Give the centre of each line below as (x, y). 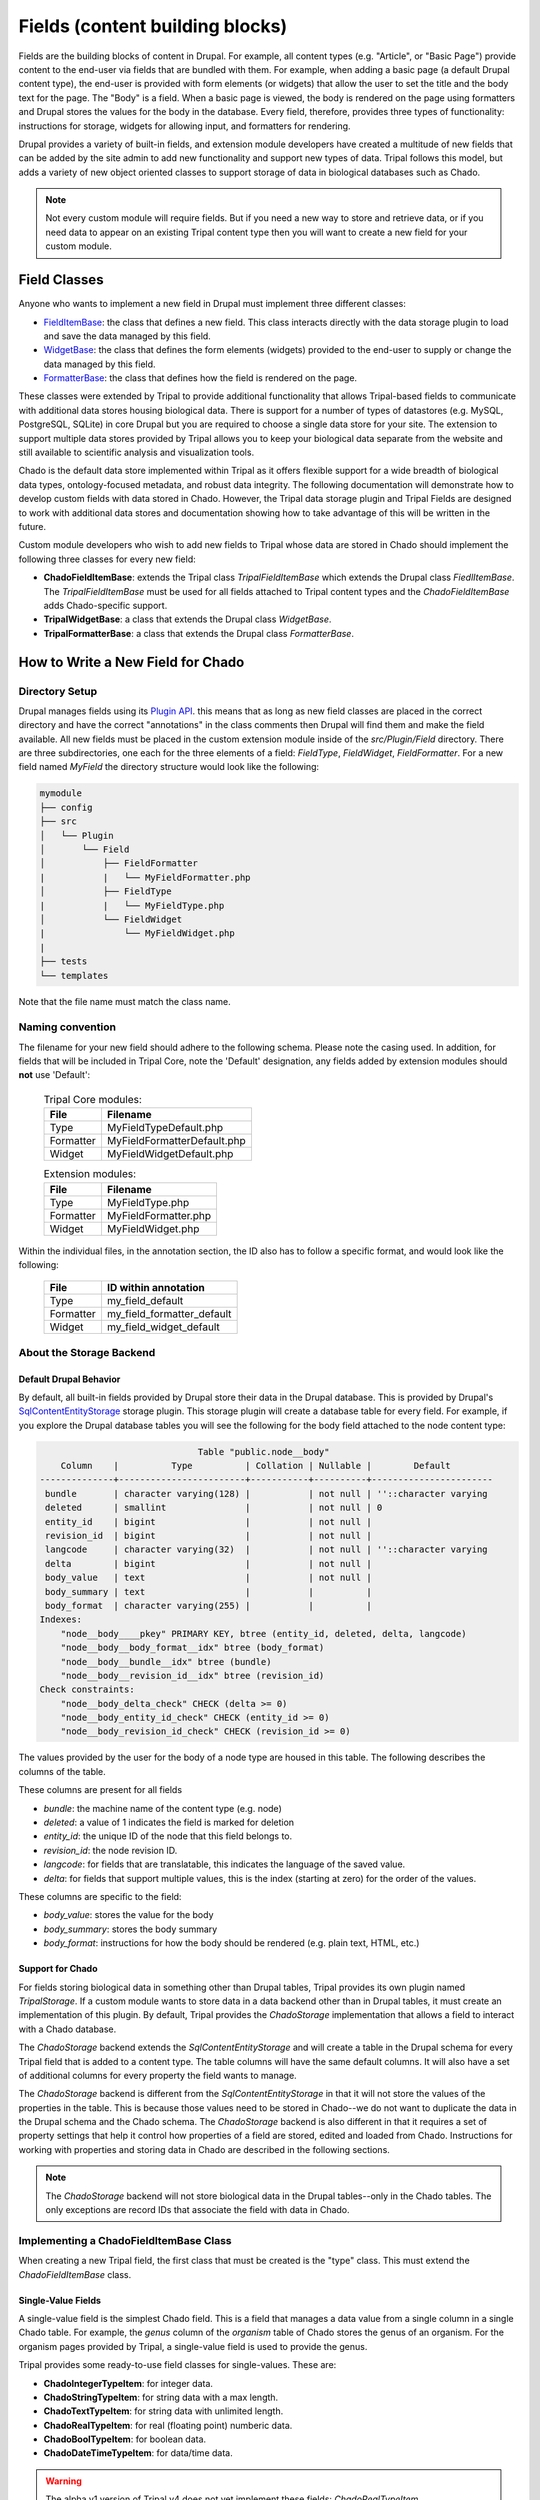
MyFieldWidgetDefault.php (170, 1154)
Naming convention (67, 1027)
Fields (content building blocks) (153, 26)
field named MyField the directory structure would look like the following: (169, 767)
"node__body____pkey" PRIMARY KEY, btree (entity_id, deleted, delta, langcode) (263, 1633)
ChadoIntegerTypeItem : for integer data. (128, 2383)
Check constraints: (87, 1689)
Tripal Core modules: (92, 1099)
